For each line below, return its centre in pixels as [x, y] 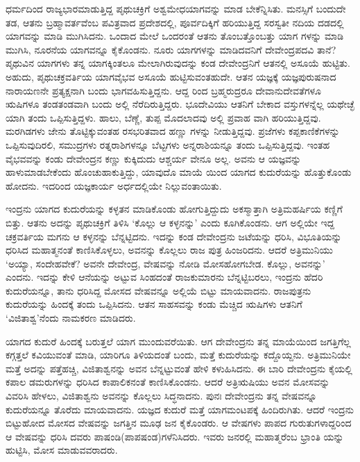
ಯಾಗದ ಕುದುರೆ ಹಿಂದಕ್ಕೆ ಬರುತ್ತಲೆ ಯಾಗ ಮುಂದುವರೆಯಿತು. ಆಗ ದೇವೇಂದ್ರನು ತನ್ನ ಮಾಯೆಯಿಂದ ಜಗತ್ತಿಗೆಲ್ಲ [178, 341]
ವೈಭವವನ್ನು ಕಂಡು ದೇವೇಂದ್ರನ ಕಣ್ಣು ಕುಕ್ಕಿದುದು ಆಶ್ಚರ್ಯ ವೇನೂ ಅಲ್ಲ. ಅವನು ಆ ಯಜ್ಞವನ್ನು [154, 158]
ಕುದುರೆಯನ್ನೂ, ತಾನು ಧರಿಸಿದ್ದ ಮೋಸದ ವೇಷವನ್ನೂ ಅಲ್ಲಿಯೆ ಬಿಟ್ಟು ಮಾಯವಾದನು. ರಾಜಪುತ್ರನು [158, 290]
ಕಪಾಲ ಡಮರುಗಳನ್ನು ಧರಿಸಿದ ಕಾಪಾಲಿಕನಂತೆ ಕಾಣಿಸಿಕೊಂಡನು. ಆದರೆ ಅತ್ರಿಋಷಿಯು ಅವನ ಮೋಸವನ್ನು [168, 382]
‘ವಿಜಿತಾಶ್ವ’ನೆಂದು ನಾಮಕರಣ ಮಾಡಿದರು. [71, 318]
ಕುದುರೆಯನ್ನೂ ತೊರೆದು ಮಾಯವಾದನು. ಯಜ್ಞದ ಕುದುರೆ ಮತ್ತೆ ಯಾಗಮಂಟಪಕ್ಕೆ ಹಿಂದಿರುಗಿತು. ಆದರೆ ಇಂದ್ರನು [180, 409]
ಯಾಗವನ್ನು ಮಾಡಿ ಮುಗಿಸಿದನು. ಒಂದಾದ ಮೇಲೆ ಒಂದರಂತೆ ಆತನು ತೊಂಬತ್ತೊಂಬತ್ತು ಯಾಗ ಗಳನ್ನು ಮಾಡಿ [174, 36]
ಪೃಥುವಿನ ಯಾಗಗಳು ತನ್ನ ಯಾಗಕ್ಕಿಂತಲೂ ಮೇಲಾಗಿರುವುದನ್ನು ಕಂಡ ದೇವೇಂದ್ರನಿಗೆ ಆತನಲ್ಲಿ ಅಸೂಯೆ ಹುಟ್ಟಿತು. [178, 63]
